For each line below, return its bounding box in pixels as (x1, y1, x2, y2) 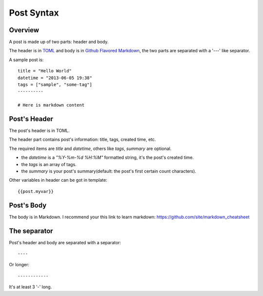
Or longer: (9, 262, 30, 268)
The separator (9, 227, 53, 235)
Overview (9, 26, 39, 34)
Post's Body (9, 201, 47, 210)
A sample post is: (9, 57, 44, 63)
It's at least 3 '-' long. (9, 284, 52, 290)
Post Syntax (9, 7, 59, 18)
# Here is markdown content (18, 103, 85, 108)
